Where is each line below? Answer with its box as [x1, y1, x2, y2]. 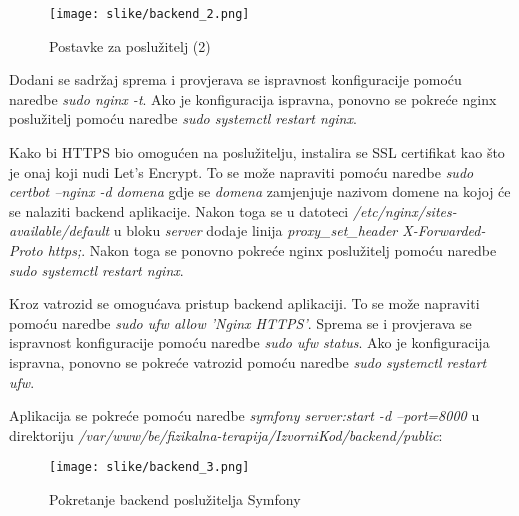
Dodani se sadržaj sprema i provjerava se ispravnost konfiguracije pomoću [9, 69, 462, 90]
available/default [9, 220, 110, 241]
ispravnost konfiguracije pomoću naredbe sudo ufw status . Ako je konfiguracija [9, 332, 490, 353]
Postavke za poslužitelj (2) [49, 35, 211, 56]
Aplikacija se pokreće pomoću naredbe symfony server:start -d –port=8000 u [9, 405, 480, 426]
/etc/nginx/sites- [352, 200, 457, 221]
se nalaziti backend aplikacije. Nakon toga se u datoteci [9, 200, 349, 221]
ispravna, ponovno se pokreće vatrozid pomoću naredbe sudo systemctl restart [9, 351, 487, 372]
